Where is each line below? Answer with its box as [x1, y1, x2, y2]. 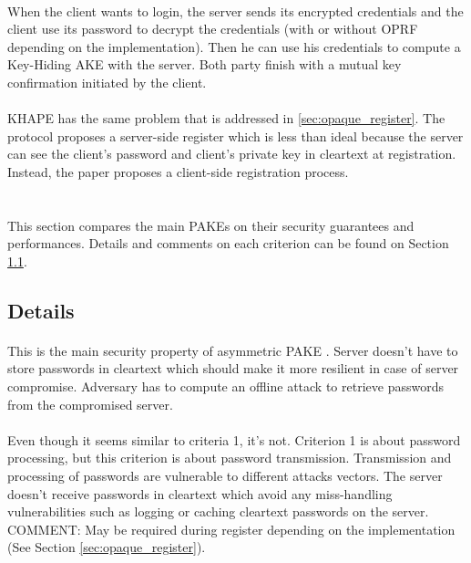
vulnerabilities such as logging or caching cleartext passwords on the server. [7, 502, 429, 521]
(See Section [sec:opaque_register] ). [7, 537, 206, 557]
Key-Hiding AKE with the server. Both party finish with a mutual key [7, 55, 402, 74]
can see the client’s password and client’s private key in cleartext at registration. [7, 144, 456, 163]
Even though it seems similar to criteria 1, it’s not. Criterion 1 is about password [7, 430, 461, 449]
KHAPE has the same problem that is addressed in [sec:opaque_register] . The [7, 109, 445, 128]
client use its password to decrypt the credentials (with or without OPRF [7, 19, 418, 38]
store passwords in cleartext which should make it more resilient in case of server [7, 359, 459, 378]
